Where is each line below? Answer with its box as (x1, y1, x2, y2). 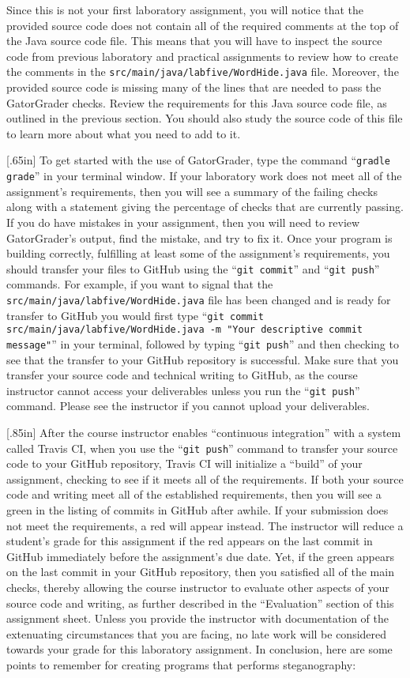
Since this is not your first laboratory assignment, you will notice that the (6, 2, 364, 17)
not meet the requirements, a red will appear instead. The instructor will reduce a (6, 517, 404, 533)
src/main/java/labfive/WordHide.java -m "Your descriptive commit (6, 324, 363, 336)
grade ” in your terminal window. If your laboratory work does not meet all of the (6, 168, 402, 184)
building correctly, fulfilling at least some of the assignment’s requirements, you (6, 245, 390, 262)
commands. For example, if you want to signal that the (6, 276, 273, 292)
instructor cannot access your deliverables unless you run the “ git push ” (6, 382, 360, 398)
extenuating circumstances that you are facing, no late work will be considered (6, 625, 387, 642)
